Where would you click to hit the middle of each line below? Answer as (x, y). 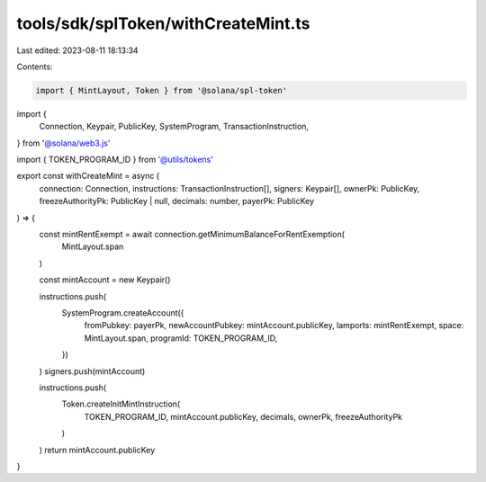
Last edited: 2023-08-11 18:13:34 (77, 50)
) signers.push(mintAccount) (92, 371)
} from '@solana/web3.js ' (63, 143)
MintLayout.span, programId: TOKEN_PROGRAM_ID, (181, 338)
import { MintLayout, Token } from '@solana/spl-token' (162, 90)
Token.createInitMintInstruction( (121, 404)
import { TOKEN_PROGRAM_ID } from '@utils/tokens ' (115, 160)
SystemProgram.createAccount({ (123, 312)
